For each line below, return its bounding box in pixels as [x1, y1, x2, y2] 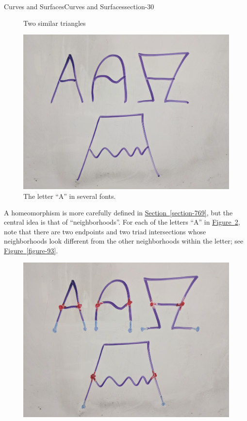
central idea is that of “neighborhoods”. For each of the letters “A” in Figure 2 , [4, 217, 240, 227]
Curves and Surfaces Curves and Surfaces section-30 [4, 1, 154, 11]
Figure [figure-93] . [4, 246, 58, 256]
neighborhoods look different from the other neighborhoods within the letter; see [4, 236, 244, 246]
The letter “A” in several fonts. [23, 191, 116, 201]
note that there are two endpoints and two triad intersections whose [4, 226, 206, 236]
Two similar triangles [23, 18, 86, 28]
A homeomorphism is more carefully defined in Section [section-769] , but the [4, 207, 233, 217]
